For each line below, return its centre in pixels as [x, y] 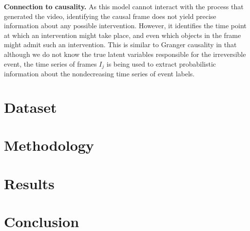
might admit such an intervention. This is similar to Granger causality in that [120, 44]
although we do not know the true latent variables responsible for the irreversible [125, 54]
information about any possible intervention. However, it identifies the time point [125, 26]
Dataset [30, 107]
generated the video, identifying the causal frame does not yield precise [110, 16]
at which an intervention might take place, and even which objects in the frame [123, 35]
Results [29, 183]
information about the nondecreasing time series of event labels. [99, 74]
